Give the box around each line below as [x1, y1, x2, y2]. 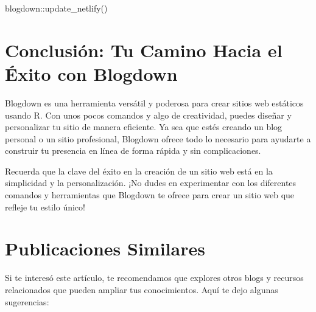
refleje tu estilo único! [5, 200, 85, 213]
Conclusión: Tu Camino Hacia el [5, 37, 283, 62]
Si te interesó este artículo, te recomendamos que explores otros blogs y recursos [5, 271, 304, 284]
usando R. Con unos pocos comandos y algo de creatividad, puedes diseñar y [5, 108, 292, 121]
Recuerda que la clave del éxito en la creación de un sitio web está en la [5, 164, 273, 177]
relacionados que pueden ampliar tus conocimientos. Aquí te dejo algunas [5, 283, 278, 296]
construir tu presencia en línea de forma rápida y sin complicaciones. [5, 144, 261, 157]
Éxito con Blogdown [5, 61, 178, 86]
